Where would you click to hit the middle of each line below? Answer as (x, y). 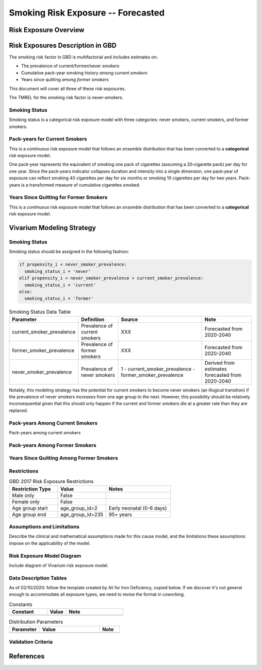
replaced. (18, 410)
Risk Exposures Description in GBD (63, 45)
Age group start (30, 508)
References (27, 656)
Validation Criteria (31, 642)
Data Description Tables (38, 578)
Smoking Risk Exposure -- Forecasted (87, 13)
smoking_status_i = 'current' (60, 285)
